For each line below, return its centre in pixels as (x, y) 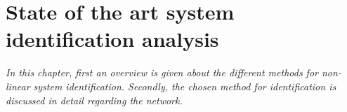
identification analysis (112, 39)
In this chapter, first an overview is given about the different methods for (162, 72)
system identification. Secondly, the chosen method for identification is (185, 86)
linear (18, 86)
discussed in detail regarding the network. (94, 100)
